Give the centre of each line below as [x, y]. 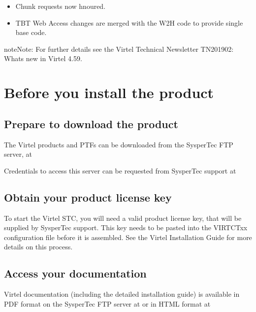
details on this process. [38, 247]
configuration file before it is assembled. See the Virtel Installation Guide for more [128, 237]
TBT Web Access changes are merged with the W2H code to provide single [129, 22]
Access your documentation [75, 273]
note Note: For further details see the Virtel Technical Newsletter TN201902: [119, 49]
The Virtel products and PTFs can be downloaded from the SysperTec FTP [119, 144]
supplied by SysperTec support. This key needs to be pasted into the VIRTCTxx [126, 227]
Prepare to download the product [91, 123]
